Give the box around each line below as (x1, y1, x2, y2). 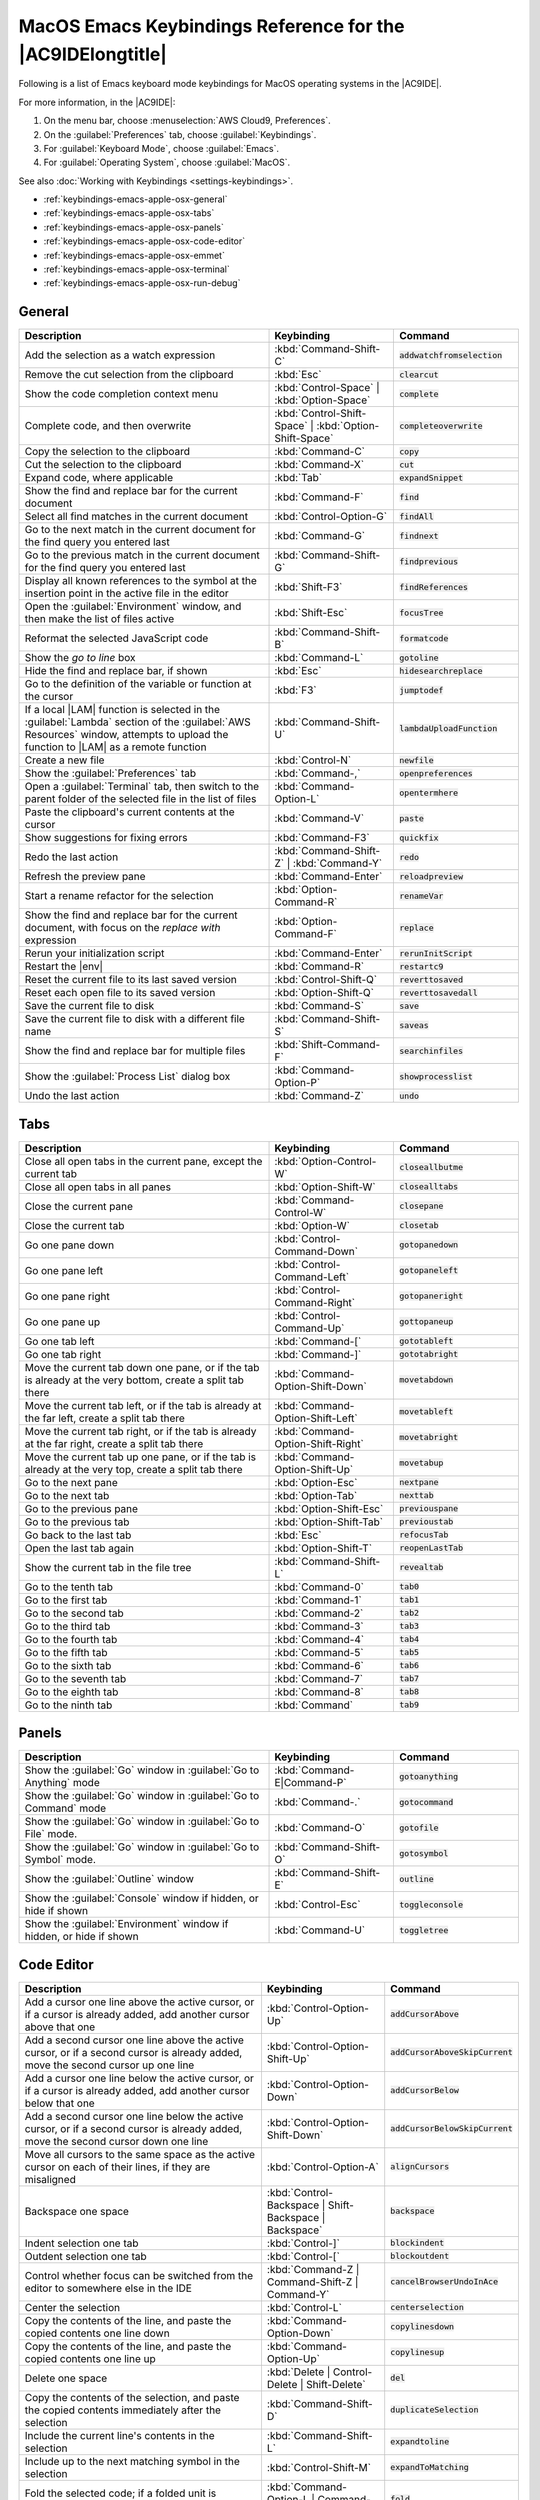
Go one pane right (24, 1289, 110, 1303)
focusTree (398, 607, 444, 618)
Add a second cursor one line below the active (24, 2109, 244, 2123)
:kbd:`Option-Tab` (274, 1488, 358, 1502)
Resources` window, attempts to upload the (24, 728, 229, 742)
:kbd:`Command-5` (274, 1645, 364, 1659)
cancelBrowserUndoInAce (390, 2276, 499, 2287)
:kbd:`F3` (274, 683, 317, 697)
